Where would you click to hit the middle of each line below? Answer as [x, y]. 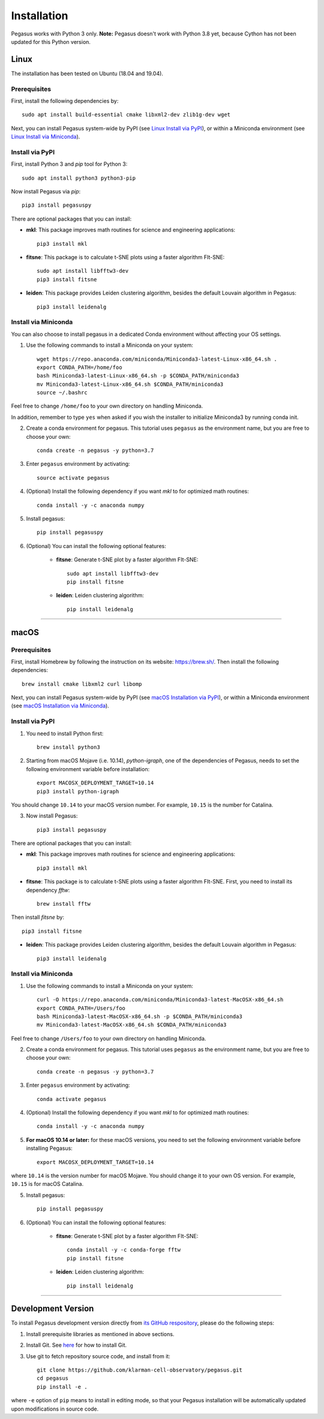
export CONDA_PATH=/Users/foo [81, 1008]
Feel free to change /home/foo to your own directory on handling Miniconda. [107, 406]
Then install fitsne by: [37, 917]
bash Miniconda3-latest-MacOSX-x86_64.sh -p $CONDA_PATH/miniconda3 [139, 1016]
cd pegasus [53, 1378]
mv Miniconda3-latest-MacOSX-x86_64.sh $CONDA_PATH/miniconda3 [132, 1025]
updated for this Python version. [51, 41]
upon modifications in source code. [55, 1409]
